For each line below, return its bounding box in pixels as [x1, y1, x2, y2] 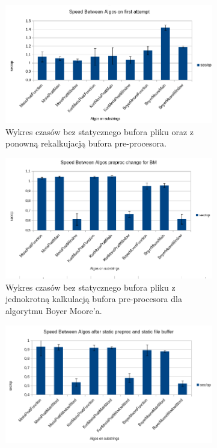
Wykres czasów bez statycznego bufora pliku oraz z [5, 125, 194, 138]
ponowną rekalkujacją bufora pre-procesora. [5, 137, 167, 150]
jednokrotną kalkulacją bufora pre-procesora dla [5, 292, 182, 305]
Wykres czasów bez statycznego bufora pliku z [5, 280, 176, 293]
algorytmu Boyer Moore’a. [5, 304, 102, 316]
